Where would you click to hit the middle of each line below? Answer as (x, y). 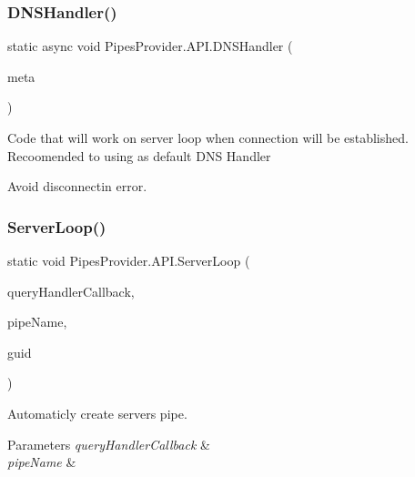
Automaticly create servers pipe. (97, 413)
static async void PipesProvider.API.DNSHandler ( (150, 46)
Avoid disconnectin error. (77, 186)
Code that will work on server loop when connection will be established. (208, 137)
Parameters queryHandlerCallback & (109, 444)
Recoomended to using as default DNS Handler (139, 155)
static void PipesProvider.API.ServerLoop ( (129, 260)
